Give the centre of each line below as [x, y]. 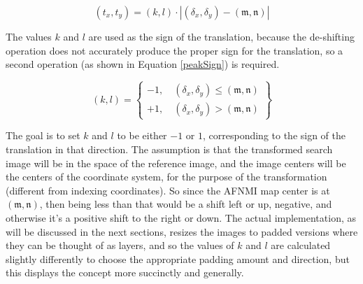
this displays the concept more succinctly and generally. [125, 272]
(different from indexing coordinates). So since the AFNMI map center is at [168, 190]
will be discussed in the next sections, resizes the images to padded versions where [182, 231]
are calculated [301, 245]
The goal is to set [43, 135]
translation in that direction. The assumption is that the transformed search [169, 149]
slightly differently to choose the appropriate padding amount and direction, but [178, 258]
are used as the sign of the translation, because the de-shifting [221, 36]
